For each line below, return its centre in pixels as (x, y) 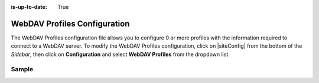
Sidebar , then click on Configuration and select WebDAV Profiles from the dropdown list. (120, 54)
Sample (22, 69)
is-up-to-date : (29, 7)
